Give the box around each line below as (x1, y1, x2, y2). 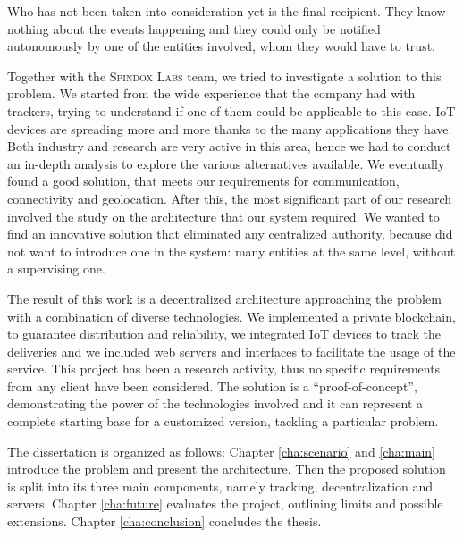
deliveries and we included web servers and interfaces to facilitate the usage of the (7, 341, 456, 360)
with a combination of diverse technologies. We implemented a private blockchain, (7, 306, 456, 325)
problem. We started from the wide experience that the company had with (7, 84, 416, 103)
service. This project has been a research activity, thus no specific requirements (7, 359, 441, 378)
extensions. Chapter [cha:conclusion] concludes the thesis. (7, 512, 322, 531)
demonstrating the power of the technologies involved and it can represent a (7, 394, 424, 413)
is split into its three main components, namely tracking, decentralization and (7, 476, 434, 495)
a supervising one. (7, 259, 105, 278)
